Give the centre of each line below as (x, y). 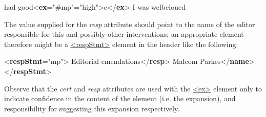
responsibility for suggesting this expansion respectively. (92, 108)
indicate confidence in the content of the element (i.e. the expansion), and (120, 98)
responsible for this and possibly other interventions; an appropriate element (124, 34)
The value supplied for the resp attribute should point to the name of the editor (130, 24)
